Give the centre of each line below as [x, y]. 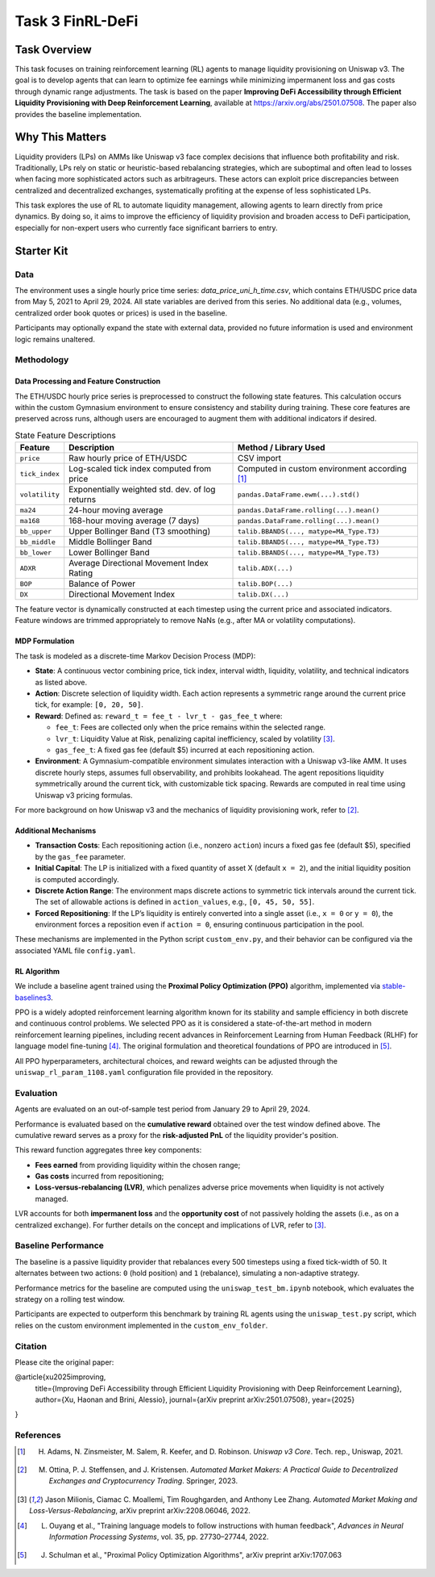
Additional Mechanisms [56, 830]
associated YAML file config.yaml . [75, 950]
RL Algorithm [37, 971]
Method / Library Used [282, 448]
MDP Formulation [45, 641]
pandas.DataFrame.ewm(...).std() [299, 494]
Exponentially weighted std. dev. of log [142, 490]
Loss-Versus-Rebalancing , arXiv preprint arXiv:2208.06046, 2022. [140, 1511]
